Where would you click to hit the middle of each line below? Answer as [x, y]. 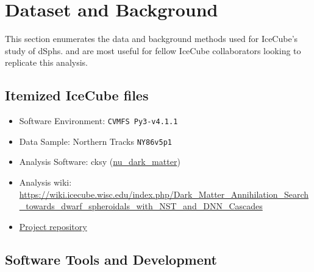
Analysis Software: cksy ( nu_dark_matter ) [100, 162]
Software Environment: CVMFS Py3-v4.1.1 [98, 121]
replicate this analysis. [46, 62]
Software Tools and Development [111, 259]
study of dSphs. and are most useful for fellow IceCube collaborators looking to [153, 50]
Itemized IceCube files [77, 95]
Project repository [53, 226]
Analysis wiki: [45, 182]
